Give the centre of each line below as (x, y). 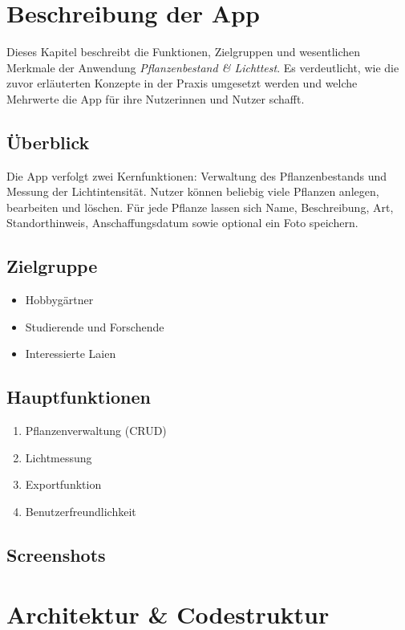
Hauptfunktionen (79, 397)
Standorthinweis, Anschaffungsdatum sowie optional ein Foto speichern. (182, 223)
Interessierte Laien (71, 354)
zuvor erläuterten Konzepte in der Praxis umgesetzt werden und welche (182, 83)
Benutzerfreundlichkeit (81, 512)
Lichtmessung (59, 457)
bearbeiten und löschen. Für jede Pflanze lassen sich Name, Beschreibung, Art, (200, 207)
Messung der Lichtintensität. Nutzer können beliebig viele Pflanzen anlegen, (193, 191)
